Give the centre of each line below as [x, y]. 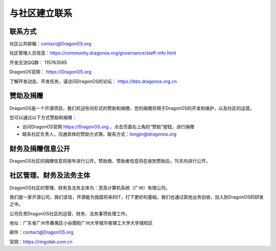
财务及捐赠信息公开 [40, 149]
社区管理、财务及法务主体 [50, 176]
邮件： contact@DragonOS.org [41, 232]
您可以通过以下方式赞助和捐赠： [43, 117]
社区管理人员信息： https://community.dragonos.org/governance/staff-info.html [93, 53]
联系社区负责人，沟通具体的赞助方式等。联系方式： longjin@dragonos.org [99, 134]
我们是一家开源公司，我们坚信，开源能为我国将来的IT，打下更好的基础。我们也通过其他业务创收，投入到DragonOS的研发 [136, 197]
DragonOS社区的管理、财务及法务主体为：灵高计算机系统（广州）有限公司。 [90, 188]
